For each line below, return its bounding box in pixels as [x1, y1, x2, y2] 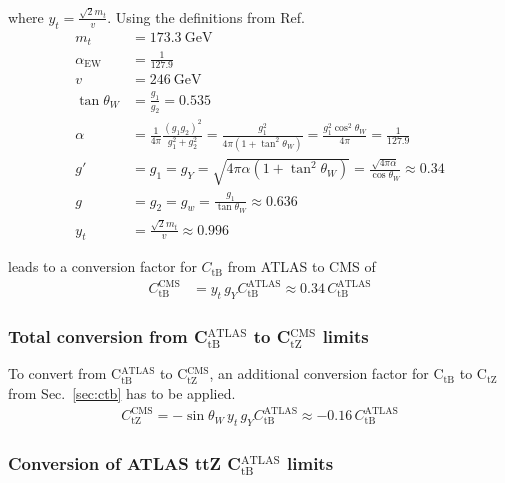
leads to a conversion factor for [8, 256, 197, 277]
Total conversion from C [8, 324, 208, 349]
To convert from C [8, 363, 122, 384]
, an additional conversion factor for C [209, 363, 444, 384]
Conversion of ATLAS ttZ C [8, 450, 241, 475]
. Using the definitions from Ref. [107, 6, 305, 27]
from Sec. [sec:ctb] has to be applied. [8, 383, 236, 404]
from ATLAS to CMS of [227, 256, 376, 277]
